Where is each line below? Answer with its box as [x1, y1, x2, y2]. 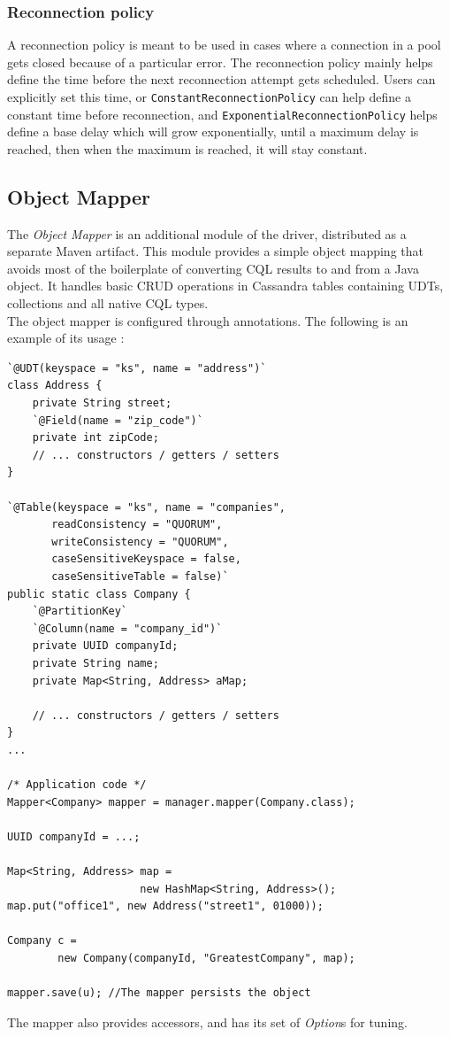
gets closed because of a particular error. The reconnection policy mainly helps [7, 52, 433, 71]
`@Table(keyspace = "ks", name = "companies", [7, 500, 286, 514]
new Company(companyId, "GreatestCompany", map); [57, 952, 355, 965]
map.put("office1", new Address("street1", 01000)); [7, 900, 324, 913]
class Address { [7, 379, 103, 392]
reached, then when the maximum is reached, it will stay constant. [7, 139, 368, 158]
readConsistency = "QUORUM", [51, 518, 223, 531]
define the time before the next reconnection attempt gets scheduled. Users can [7, 70, 436, 89]
